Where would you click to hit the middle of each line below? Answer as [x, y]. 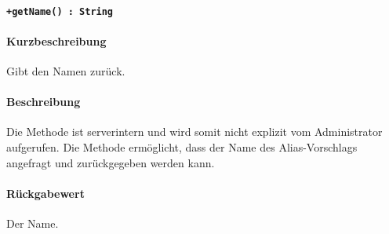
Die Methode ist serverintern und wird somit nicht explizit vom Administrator [194, 132]
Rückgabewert [45, 193]
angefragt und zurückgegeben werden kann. [111, 162]
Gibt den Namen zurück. [66, 71]
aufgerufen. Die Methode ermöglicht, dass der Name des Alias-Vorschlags [182, 147]
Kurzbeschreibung [56, 40]
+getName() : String [60, 11]
